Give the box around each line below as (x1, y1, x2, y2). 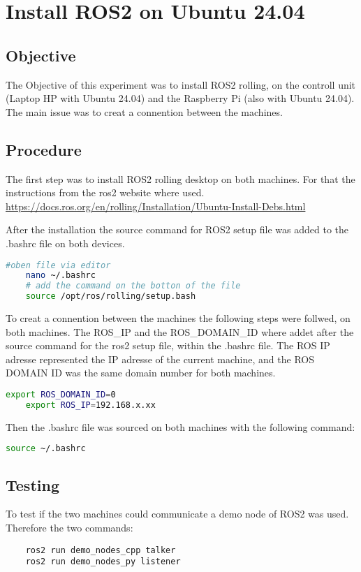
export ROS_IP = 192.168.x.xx (25, 399, 156, 410)
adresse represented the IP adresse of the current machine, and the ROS (6, 351, 314, 366)
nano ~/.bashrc (25, 270, 96, 281)
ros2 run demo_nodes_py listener (25, 557, 181, 567)
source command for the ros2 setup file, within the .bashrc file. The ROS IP (6, 338, 330, 353)
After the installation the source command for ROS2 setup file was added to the (6, 222, 348, 237)
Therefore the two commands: (6, 520, 133, 535)
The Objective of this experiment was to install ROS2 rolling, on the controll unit (6, 77, 356, 91)
